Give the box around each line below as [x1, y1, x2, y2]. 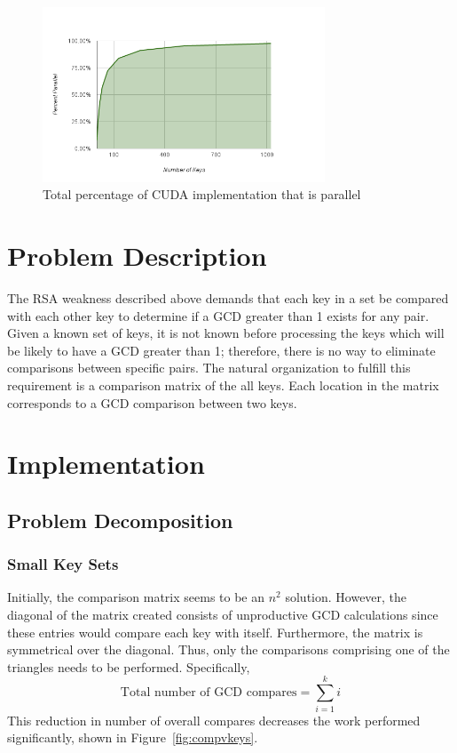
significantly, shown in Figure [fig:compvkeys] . [7, 728, 258, 747]
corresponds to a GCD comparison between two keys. [7, 393, 297, 412]
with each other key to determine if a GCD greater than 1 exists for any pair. [7, 306, 429, 324]
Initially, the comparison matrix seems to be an [7, 588, 265, 606]
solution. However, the [285, 588, 407, 606]
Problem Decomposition [7, 506, 233, 533]
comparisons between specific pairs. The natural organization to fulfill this [7, 358, 411, 377]
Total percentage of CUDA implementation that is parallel [43, 185, 361, 204]
